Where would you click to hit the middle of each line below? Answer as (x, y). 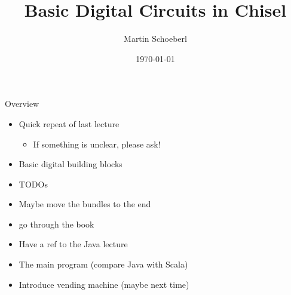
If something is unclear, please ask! (97, 144)
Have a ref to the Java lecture (73, 244)
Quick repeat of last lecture (69, 123)
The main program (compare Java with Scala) (103, 264)
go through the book (56, 224)
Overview (22, 104)
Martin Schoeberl (155, 39)
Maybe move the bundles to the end (85, 204)
